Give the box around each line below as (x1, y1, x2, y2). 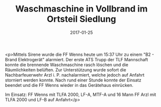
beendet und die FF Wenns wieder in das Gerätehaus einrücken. (5, 82, 133, 88)
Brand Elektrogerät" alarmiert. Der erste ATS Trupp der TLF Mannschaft (5, 56, 148, 62)
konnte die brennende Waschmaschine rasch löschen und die (5, 62, 129, 67)
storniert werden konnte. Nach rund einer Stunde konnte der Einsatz (5, 77, 142, 83)
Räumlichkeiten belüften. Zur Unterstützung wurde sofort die (5, 67, 127, 73)
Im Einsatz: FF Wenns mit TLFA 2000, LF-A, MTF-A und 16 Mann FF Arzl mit (5, 92, 156, 97)
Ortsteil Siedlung (47, 13, 116, 25)
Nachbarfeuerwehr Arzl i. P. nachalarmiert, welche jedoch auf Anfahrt (5, 72, 145, 78)
